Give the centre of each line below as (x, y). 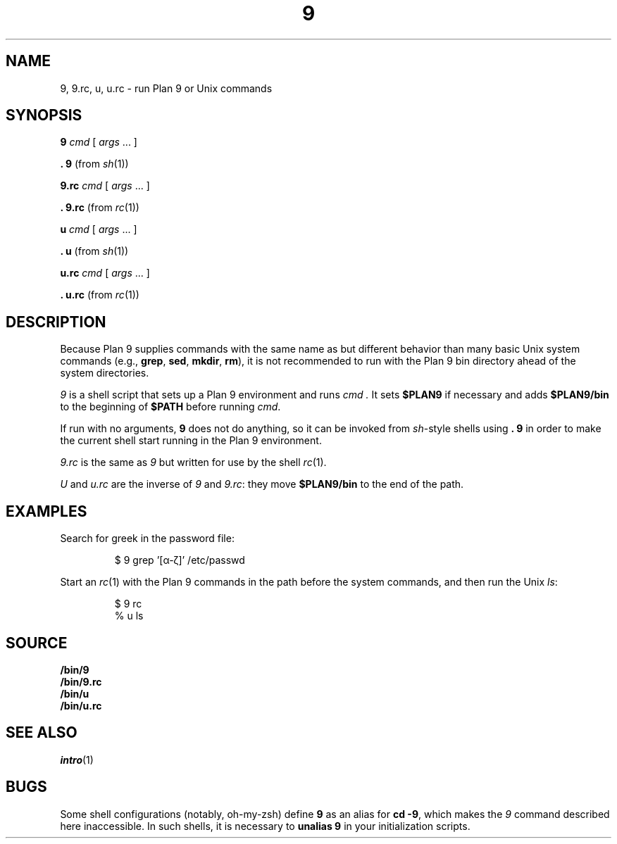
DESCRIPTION (56, 322)
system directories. (105, 373)
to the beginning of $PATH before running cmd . (170, 407)
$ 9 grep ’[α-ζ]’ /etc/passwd (180, 560)
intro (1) (77, 760)
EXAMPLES (46, 511)
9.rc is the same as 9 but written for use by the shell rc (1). (193, 462)
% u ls (129, 616)
